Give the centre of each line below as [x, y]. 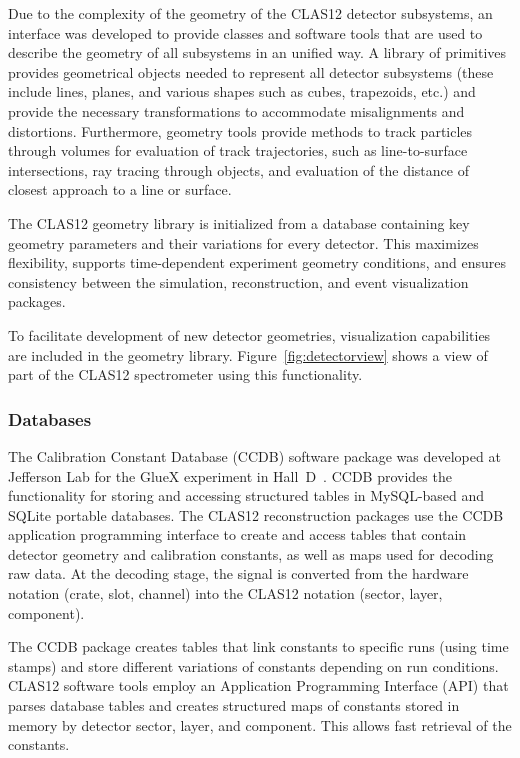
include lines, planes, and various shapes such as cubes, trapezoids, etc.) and [242, 91]
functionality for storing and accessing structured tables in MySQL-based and [246, 495]
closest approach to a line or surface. [120, 189]
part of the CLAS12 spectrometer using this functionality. [185, 374]
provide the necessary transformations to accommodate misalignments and [236, 110]
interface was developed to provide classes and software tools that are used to [245, 32]
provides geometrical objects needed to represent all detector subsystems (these [251, 71]
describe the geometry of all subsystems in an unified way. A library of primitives [257, 52]
